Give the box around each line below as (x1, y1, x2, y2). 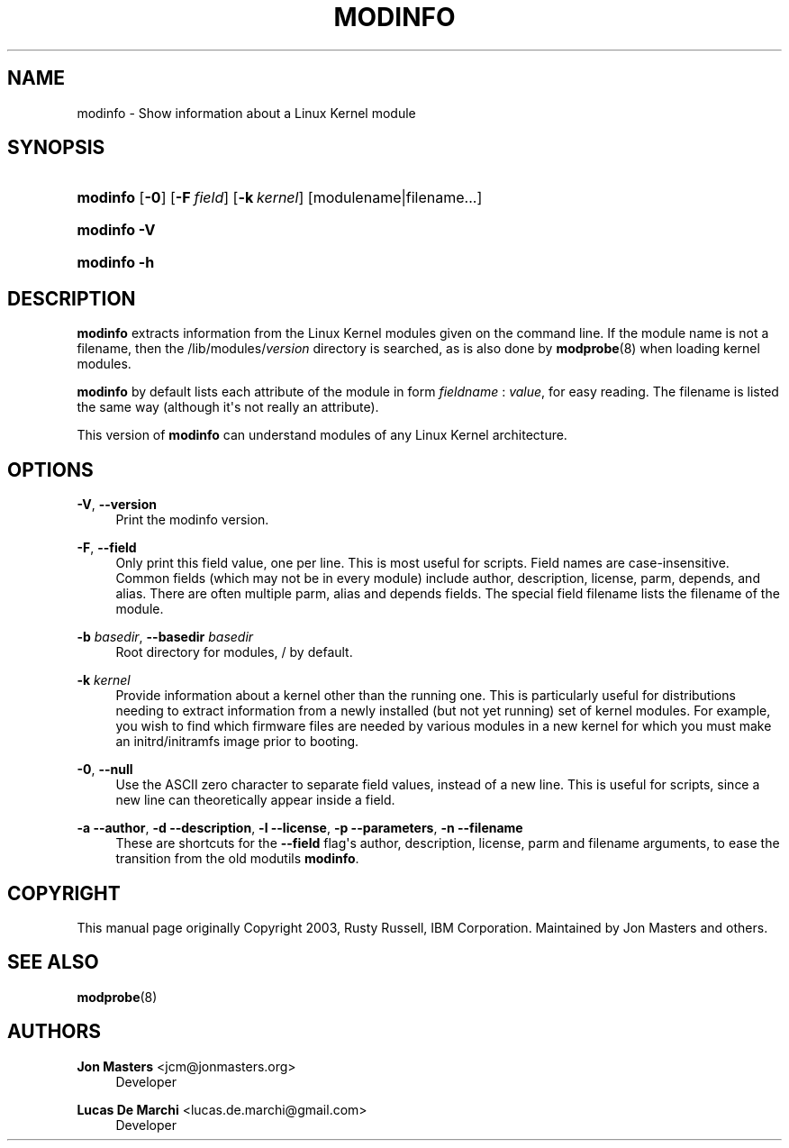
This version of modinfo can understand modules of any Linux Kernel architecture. (77, 427, 567, 443)
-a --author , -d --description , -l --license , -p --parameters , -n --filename (77, 820, 523, 836)
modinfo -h (77, 253, 155, 272)
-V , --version (77, 497, 157, 513)
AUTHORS (7, 1020, 102, 1043)
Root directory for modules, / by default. (115, 644, 353, 661)
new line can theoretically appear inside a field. (115, 792, 395, 808)
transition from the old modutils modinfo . (115, 851, 359, 867)
